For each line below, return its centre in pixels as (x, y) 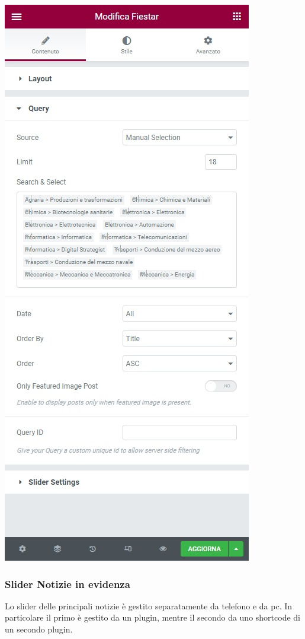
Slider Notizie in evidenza (68, 584)
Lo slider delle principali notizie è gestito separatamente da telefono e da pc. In (149, 605)
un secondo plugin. (39, 629)
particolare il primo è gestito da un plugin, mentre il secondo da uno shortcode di (152, 617)
